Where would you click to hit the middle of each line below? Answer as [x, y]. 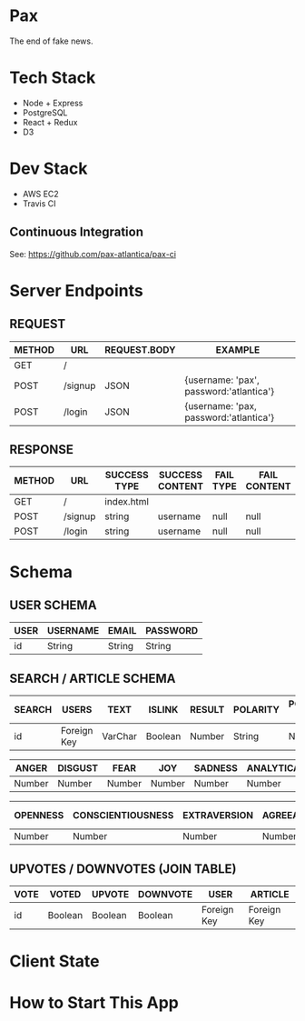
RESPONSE [42, 450]
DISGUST [78, 768]
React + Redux [50, 122]
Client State [54, 961]
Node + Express [53, 103]
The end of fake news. [51, 41]
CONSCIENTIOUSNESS [123, 816]
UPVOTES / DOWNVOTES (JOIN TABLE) [123, 869]
